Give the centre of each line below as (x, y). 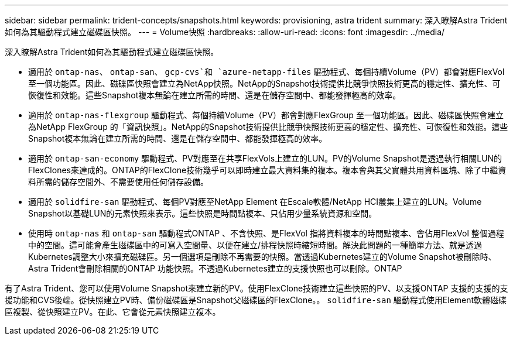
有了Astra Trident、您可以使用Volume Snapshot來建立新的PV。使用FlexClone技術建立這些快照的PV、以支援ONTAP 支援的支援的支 (256, 288)
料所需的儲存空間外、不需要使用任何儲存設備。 (118, 182)
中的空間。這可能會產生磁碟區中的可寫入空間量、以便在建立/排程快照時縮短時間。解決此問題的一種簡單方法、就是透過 (255, 245)
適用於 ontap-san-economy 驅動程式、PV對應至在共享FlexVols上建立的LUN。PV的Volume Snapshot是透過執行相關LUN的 (265, 158)
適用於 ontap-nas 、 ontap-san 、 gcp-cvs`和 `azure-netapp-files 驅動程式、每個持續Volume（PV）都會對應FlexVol (266, 72)
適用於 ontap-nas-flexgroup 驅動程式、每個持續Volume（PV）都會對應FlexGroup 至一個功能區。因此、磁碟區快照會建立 (266, 115)
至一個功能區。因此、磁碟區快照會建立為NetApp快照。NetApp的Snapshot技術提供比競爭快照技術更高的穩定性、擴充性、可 (264, 83)
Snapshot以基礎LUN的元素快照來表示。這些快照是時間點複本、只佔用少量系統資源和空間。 (203, 213)
